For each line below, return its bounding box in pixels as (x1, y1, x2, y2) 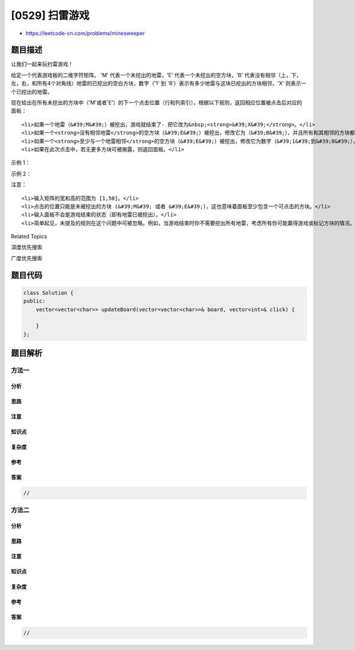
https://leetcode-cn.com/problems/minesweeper (25, 30, 145, 37)
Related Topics (11, 233, 47, 240)
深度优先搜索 (11, 244, 43, 251)
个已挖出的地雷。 (11, 88, 53, 95)
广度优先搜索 (11, 254, 43, 262)
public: (23, 298, 46, 305)
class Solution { (23, 289, 74, 296)
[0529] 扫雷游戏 (11, 9, 90, 22)
